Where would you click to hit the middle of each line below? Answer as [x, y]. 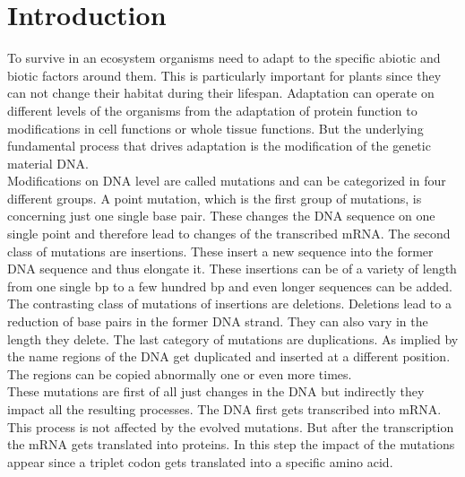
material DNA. [48, 163]
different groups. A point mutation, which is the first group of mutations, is [215, 198]
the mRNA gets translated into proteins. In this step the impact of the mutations [231, 444]
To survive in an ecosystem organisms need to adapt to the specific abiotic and [224, 58]
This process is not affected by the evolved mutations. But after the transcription [231, 426]
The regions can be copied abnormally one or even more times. [180, 373]
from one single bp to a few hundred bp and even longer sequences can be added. [230, 286]
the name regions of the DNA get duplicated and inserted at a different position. [229, 356]
